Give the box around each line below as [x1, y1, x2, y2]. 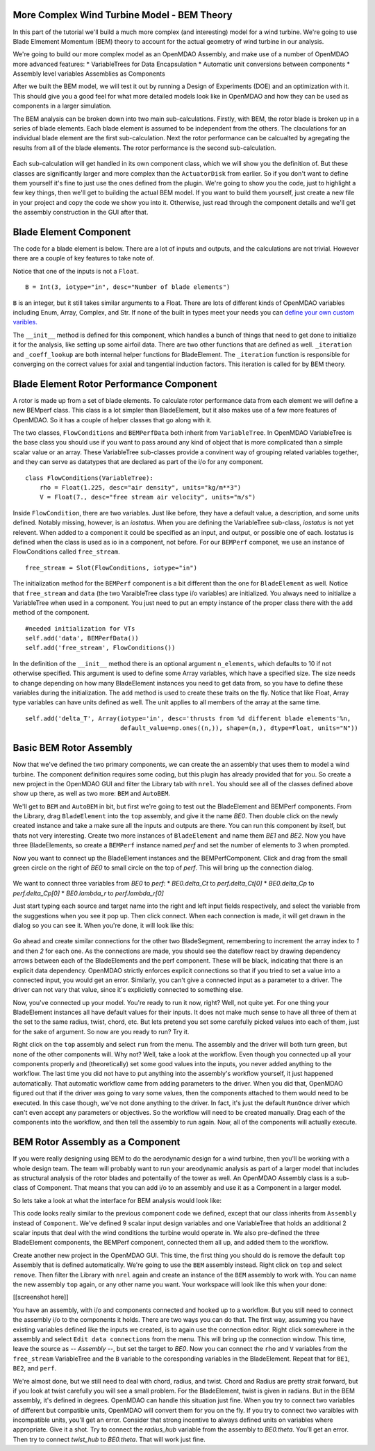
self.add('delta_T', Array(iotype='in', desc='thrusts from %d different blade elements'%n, [25, 714, 351, 722]
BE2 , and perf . [12, 1364, 57, 1373]
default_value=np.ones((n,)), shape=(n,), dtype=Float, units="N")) [120, 724, 359, 732]
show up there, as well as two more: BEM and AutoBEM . [12, 789, 170, 798]
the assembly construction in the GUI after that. [12, 208, 149, 217]
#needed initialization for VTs [25, 624, 135, 632]
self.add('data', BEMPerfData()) [25, 634, 139, 642]
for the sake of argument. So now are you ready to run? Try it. [12, 1027, 190, 1036]
